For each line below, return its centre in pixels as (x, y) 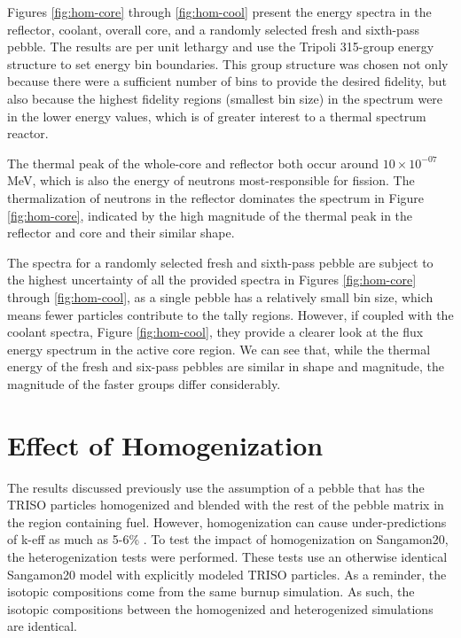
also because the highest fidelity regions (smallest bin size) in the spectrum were (225, 98)
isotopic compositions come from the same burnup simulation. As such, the (211, 591)
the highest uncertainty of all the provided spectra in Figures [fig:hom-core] (212, 280)
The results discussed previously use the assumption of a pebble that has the (216, 487)
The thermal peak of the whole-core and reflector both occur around (193, 163)
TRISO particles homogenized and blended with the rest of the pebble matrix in (226, 505)
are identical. (42, 626)
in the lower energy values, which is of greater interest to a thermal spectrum (217, 116)
